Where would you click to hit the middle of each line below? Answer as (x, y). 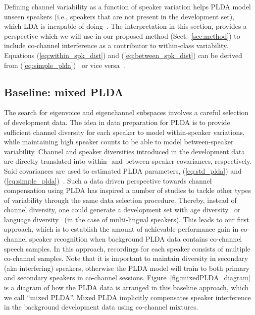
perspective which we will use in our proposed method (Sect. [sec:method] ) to (122, 35)
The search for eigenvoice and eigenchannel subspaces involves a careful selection (126, 112)
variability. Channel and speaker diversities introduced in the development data (125, 151)
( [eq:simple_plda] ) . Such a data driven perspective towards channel (108, 180)
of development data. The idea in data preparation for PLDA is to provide (117, 122)
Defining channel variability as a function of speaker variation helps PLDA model (127, 6)
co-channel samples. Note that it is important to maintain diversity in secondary (126, 258)
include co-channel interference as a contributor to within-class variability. (116, 45)
